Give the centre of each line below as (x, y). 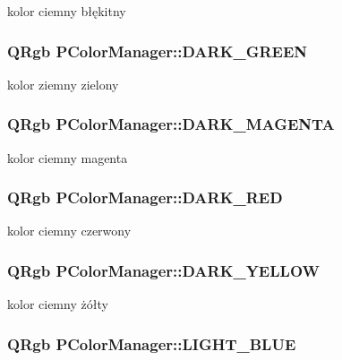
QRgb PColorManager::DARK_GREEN (158, 51)
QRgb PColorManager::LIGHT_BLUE (152, 343)
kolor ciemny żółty (58, 304)
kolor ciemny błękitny (67, 11)
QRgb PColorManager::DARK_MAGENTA (171, 124)
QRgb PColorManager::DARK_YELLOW (163, 270)
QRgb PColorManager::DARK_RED (145, 197)
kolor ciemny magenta (68, 157)
